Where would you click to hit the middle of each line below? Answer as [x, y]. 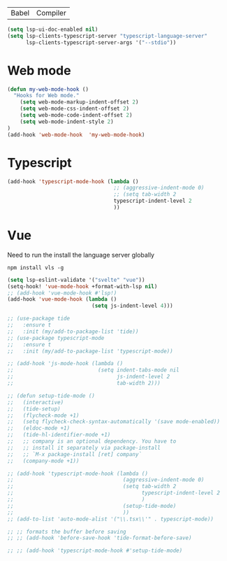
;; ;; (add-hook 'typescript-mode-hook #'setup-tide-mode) [95, 551]
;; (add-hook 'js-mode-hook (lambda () [65, 364]
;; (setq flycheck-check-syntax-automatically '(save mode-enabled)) [113, 422]
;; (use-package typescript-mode [56, 338]
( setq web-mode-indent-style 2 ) [67, 122]
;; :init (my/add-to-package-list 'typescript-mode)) [90, 351]
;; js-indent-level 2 [89, 377]
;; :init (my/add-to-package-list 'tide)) [73, 332]
